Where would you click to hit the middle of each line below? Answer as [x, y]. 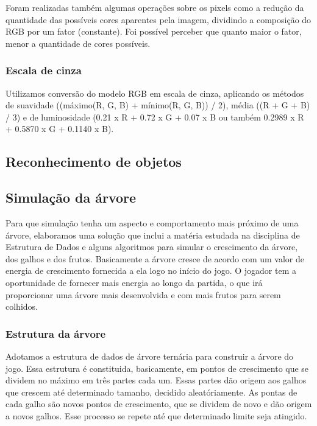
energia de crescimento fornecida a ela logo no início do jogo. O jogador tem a [151, 271]
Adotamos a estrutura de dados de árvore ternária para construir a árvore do [150, 356]
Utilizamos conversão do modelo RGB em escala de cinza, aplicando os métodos [155, 93]
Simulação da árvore [71, 197]
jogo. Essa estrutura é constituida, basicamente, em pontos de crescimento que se [157, 368]
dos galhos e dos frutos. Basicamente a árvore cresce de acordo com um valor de [155, 258]
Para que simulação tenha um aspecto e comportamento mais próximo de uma [152, 222]
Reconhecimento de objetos [94, 162]
